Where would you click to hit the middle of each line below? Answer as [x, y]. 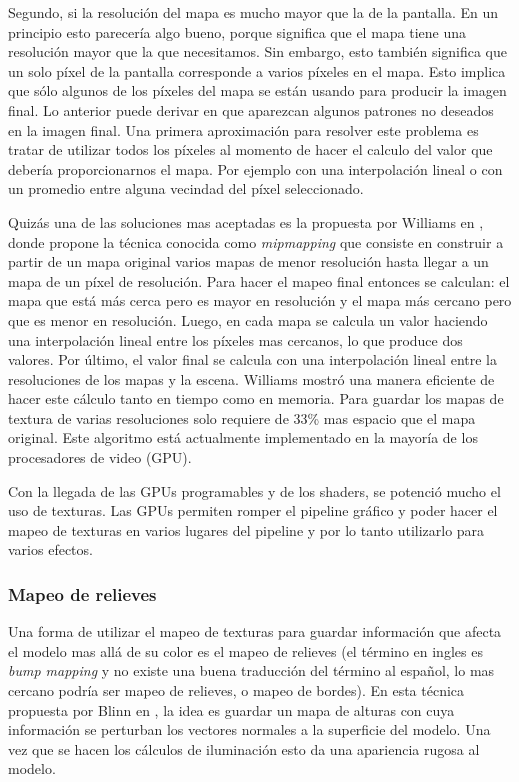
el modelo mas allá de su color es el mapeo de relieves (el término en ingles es [245, 650]
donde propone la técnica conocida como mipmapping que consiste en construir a [256, 241]
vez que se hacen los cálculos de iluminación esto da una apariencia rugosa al [244, 748]
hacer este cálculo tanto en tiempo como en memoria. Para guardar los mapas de [256, 398]
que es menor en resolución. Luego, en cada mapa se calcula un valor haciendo [248, 319]
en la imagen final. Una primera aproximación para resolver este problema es [243, 129]
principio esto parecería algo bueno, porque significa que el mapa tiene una [237, 31]
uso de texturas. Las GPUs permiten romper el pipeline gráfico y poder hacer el [253, 510]
